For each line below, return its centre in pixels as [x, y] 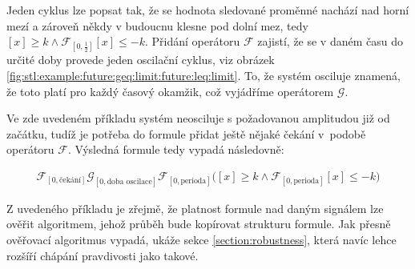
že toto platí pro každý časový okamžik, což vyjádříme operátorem [170, 91]
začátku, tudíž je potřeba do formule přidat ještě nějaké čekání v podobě [186, 133]
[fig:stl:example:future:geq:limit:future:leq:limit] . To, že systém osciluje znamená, [203, 75]
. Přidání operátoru [193, 41]
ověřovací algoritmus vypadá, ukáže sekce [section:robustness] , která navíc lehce [201, 240]
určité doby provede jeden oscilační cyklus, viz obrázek [141, 60]
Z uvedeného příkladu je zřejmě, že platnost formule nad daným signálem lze [195, 208]
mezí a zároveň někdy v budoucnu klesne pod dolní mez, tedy [157, 25]
